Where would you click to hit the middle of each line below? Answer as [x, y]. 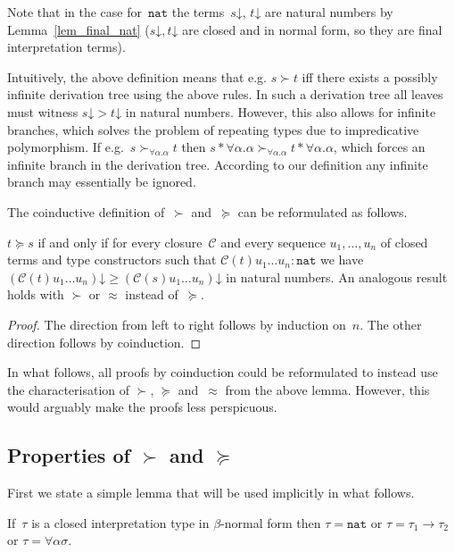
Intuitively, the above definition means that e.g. [137, 76]
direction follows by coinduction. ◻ [104, 342]
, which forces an [379, 147]
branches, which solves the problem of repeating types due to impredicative [213, 129]
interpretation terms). [66, 47]
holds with [36, 294]
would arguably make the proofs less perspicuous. [142, 407]
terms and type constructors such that [112, 260]
